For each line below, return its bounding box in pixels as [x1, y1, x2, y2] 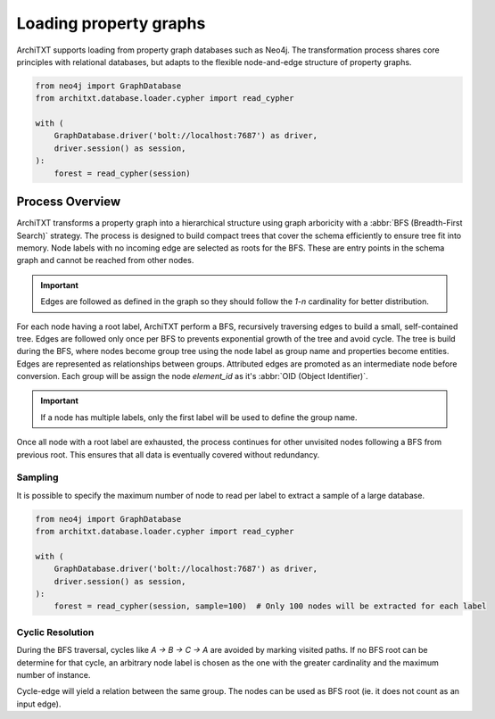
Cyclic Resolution [16, 625, 95, 638]
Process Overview [16, 194, 121, 210]
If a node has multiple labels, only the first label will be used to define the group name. [40, 411, 358, 423]
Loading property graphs [16, 13, 206, 33]
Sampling [16, 471, 59, 483]
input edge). [16, 698, 62, 709]
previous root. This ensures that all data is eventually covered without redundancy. [16, 449, 320, 459]
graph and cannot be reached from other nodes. [16, 255, 194, 266]
